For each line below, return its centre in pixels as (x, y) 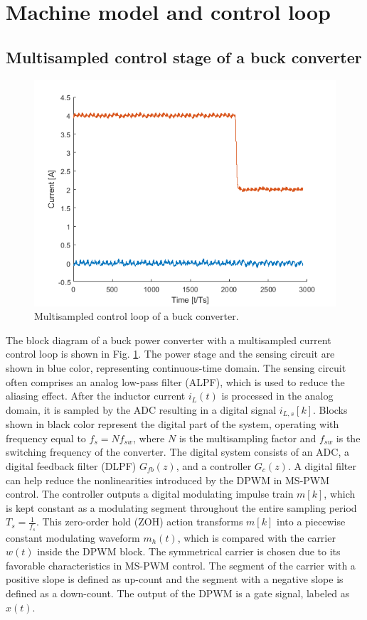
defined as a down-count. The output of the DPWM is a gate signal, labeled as (178, 593)
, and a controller (214, 465)
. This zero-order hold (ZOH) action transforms (139, 522)
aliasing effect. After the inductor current (96, 396)
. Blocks (330, 409)
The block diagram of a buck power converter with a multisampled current (169, 340)
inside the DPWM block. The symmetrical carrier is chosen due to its (189, 551)
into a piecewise (311, 522)
